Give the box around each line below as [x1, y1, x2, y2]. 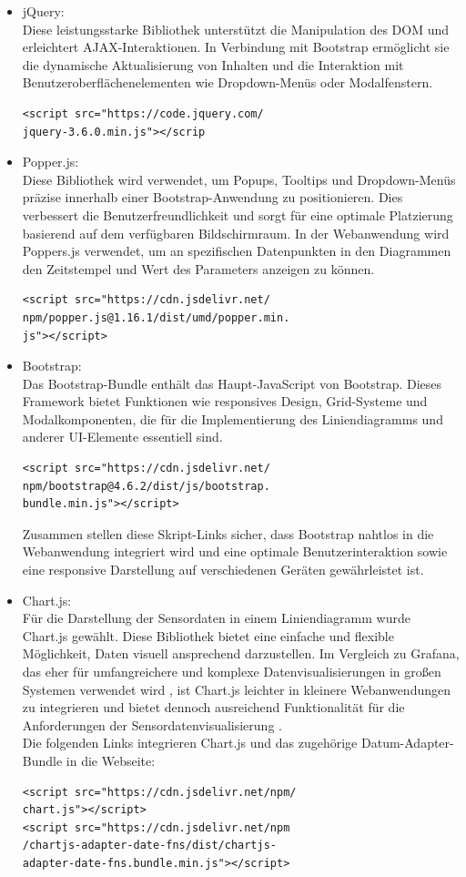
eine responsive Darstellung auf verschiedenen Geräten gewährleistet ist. [22, 560, 424, 579]
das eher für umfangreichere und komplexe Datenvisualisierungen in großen [22, 662, 441, 680]
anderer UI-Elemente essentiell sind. [22, 427, 223, 446]
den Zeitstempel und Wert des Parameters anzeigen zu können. [22, 259, 375, 278]
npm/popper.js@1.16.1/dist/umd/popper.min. [22, 311, 290, 324]
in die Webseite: [66, 750, 156, 770]
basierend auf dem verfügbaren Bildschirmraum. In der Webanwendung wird [22, 223, 450, 242]
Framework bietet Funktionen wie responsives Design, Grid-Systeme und [22, 392, 428, 411]
